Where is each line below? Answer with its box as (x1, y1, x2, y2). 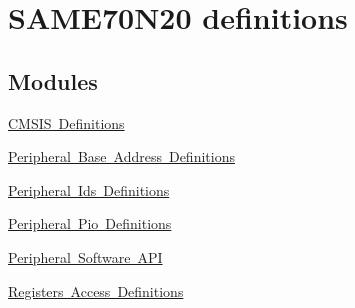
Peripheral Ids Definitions (8, 179, 170, 200)
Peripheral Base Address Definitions (8, 146, 235, 167)
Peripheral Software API (8, 246, 163, 267)
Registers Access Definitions (8, 280, 184, 301)
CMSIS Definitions (8, 112, 125, 133)
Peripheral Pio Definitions (8, 213, 172, 234)
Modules (8, 65, 98, 96)
